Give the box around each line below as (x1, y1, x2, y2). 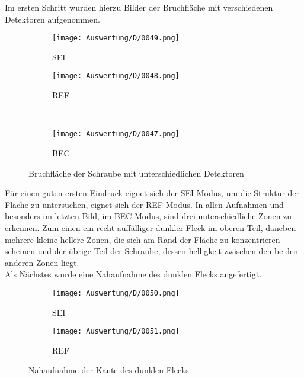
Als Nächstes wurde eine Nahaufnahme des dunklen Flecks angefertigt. (5, 268, 262, 280)
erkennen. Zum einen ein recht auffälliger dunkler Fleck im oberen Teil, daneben (5, 221, 296, 233)
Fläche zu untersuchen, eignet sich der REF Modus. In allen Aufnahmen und (5, 198, 284, 210)
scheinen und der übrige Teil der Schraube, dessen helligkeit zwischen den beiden (5, 245, 299, 257)
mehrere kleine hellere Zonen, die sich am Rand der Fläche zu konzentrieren (5, 233, 280, 245)
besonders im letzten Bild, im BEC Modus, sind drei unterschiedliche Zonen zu (5, 210, 292, 222)
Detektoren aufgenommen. (5, 12, 100, 25)
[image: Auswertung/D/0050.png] (52, 289, 180, 297)
